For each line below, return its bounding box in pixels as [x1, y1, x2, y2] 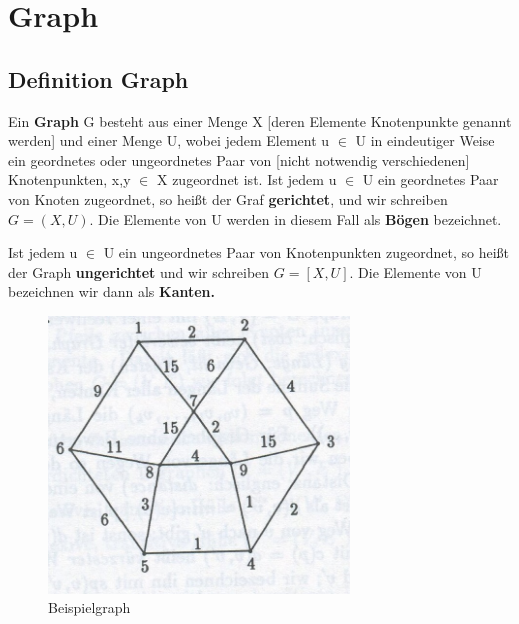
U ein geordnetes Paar [362, 169, 499, 190]
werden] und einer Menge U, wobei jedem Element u [8, 130, 330, 151]
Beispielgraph [48, 597, 131, 618]
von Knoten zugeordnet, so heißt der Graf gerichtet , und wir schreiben [8, 188, 448, 209]
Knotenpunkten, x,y [8, 169, 131, 190]
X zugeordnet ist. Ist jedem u [156, 169, 337, 190]
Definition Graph [8, 63, 189, 94]
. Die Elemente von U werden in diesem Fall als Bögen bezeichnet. [89, 208, 502, 229]
